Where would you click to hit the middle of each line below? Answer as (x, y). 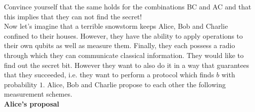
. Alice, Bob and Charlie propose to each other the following (134, 84)
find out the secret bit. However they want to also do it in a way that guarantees (127, 65)
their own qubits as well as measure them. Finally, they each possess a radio (120, 45)
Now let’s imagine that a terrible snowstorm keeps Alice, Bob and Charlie (116, 26)
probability (21, 84)
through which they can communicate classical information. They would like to (124, 55)
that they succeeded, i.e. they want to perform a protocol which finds (109, 75)
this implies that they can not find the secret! (73, 16)
